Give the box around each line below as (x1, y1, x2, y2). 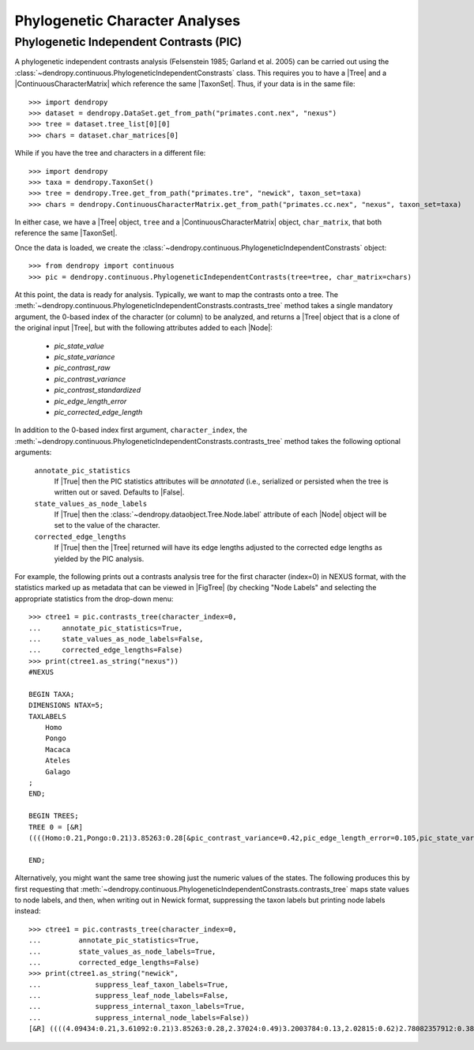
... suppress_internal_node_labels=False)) (28, 1013, 250, 1022)
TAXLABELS (28, 712, 66, 721)
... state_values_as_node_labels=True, (28, 947, 216, 956)
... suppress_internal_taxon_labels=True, (28, 1002, 246, 1011)
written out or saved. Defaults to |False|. (54, 487, 185, 497)
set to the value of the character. (54, 521, 161, 530)
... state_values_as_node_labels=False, (28, 634, 205, 643)
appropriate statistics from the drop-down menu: (14, 593, 174, 604)
